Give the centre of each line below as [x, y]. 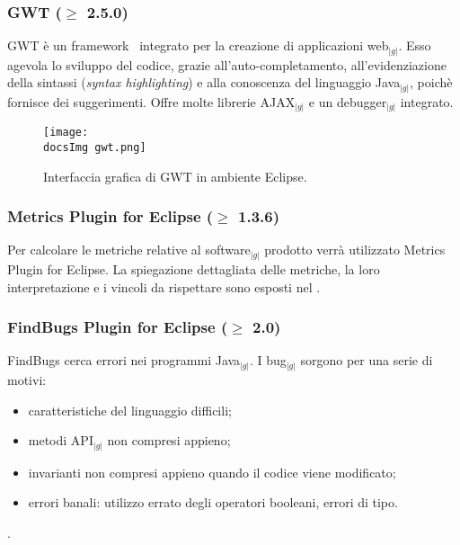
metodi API [61, 440]
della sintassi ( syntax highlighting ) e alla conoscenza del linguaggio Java [204, 82]
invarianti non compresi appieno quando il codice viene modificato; [212, 472]
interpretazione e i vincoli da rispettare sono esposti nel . [164, 286]
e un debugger [348, 101]
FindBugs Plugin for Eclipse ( [118, 327]
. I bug [268, 360]
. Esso [415, 45]
